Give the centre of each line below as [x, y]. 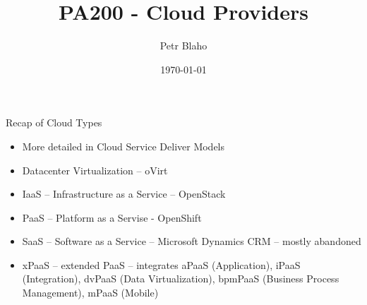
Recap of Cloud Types [54, 122]
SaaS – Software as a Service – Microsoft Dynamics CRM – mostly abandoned [192, 241]
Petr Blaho [183, 46]
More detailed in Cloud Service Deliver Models [124, 146]
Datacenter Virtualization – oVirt [95, 170]
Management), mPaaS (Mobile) [90, 293]
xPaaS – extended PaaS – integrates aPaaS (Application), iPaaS [161, 264]
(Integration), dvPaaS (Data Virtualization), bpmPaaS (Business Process [181, 279]
